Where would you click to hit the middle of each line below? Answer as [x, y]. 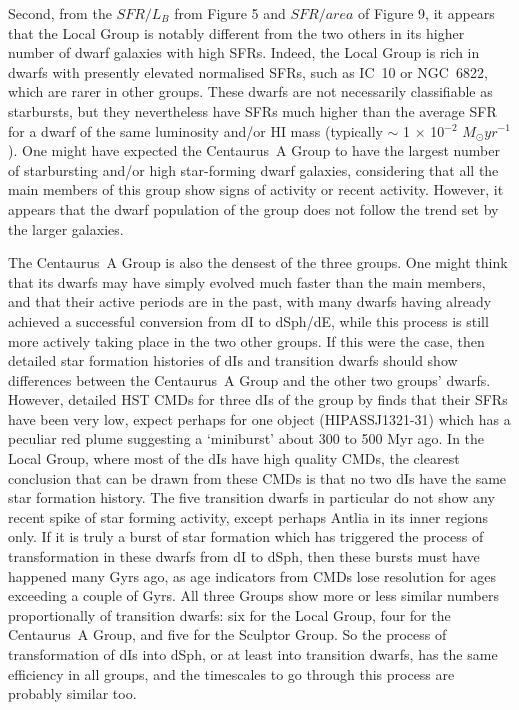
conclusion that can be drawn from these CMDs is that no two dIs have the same [257, 477]
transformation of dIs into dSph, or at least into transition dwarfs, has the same [253, 654]
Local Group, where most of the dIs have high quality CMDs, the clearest [234, 458]
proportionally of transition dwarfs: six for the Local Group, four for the [229, 614]
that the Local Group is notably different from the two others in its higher [236, 32]
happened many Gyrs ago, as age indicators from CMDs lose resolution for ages [252, 575]
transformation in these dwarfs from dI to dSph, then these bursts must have [244, 556]
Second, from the [60, 13]
